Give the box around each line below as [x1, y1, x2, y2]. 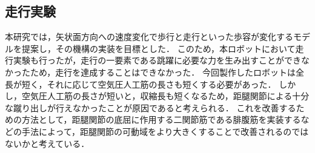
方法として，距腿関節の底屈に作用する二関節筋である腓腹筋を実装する [21, 113, 301, 126]
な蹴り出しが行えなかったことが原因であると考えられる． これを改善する [5, 101, 296, 114]
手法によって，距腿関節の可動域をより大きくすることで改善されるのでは [21, 125, 309, 137]
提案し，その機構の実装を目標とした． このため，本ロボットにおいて [21, 42, 296, 54]
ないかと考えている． [5, 137, 90, 149]
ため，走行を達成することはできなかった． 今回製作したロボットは [30, 65, 296, 78]
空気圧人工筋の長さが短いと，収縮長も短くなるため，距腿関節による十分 [21, 90, 310, 102]
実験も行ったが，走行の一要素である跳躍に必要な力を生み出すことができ [13, 54, 302, 67]
